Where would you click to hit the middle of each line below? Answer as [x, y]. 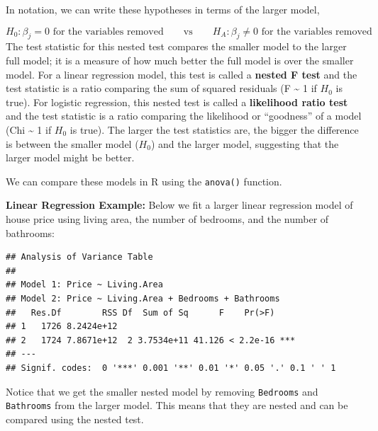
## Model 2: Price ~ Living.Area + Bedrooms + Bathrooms [143, 298]
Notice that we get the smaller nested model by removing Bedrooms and [162, 391]
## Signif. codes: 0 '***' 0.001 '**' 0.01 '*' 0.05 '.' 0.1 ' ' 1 [171, 368]
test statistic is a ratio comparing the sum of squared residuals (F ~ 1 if [161, 88]
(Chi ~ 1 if [29, 129]
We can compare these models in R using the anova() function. [144, 181]
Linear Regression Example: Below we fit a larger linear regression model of [179, 205]
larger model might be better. [70, 157]
